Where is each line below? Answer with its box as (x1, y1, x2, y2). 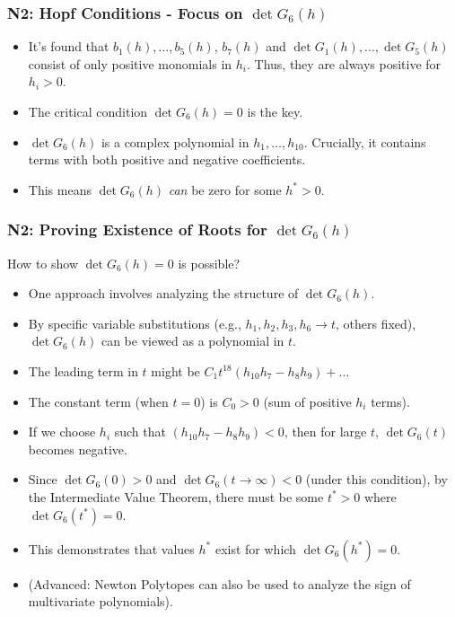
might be (151, 361, 200, 380)
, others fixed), (336, 313, 416, 332)
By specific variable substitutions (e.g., (28, 313, 241, 332)
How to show (7, 253, 79, 272)
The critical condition (28, 102, 148, 120)
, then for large (284, 422, 367, 441)
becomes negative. (28, 439, 127, 458)
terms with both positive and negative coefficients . (28, 150, 306, 169)
